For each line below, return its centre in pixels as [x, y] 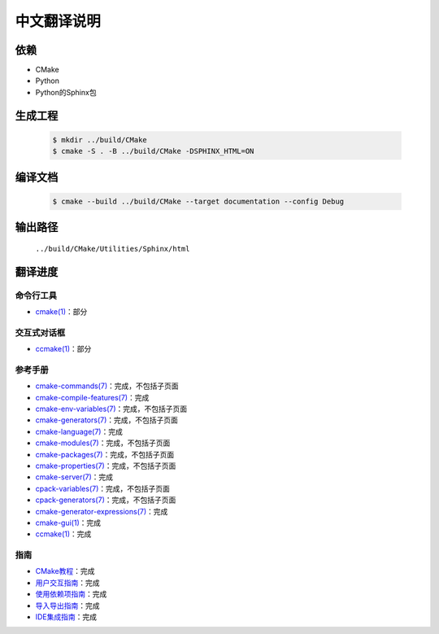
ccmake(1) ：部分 [63, 349]
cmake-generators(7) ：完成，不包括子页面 [107, 420]
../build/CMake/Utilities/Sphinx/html [113, 249]
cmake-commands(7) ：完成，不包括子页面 [107, 386]
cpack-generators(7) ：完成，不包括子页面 [106, 500]
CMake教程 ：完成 [65, 571]
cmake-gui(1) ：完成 [68, 523]
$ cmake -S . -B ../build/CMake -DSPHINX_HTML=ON [153, 151]
